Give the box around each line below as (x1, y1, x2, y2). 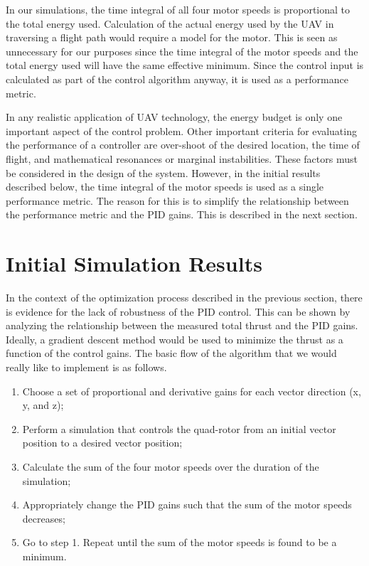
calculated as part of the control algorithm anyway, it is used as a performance (6, 71, 348, 86)
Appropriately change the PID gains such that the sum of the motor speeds (22, 497, 352, 512)
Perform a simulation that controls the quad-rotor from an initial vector (22, 421, 336, 436)
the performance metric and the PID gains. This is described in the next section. (6, 207, 358, 222)
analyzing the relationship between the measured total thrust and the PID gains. (6, 318, 358, 333)
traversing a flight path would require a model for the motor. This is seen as (6, 30, 338, 45)
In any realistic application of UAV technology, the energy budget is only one (6, 110, 343, 124)
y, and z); (22, 397, 64, 412)
